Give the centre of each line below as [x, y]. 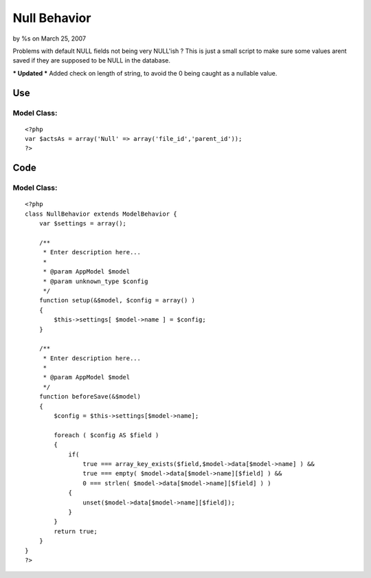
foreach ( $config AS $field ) [106, 435]
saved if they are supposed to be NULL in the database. [92, 60]
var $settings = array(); [83, 224]
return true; [76, 531]
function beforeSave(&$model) [90, 397]
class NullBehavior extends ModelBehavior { [101, 214]
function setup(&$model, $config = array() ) [117, 300]
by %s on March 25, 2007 [49, 38]
